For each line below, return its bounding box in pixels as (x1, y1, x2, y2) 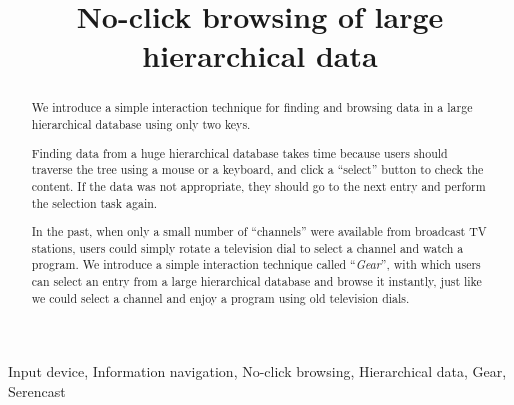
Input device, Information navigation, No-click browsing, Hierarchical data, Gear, (8, 361, 507, 382)
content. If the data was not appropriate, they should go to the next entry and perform (31, 177, 486, 194)
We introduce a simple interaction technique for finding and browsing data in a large (31, 99, 473, 116)
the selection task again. (31, 194, 158, 211)
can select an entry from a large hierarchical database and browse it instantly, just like (31, 273, 482, 290)
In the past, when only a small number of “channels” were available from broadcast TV (31, 223, 487, 240)
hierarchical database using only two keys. (31, 116, 251, 133)
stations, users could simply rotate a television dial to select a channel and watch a (31, 239, 464, 256)
